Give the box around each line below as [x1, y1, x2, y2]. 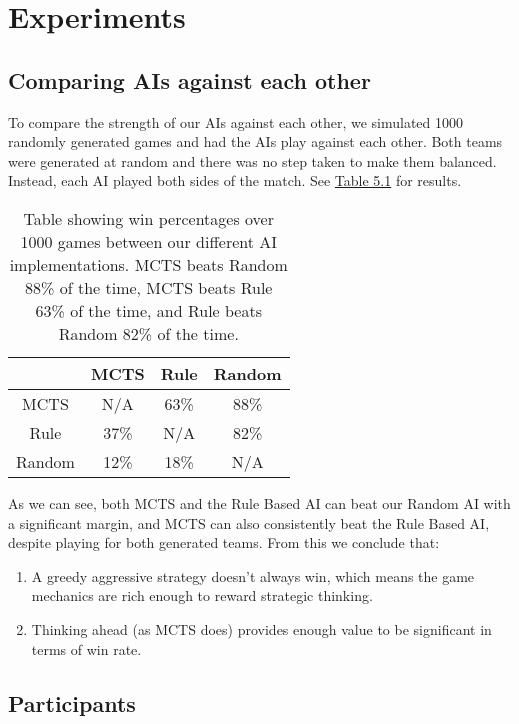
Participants [8, 687, 136, 718]
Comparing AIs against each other [8, 64, 371, 95]
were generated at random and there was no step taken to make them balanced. [8, 150, 497, 171]
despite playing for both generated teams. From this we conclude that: [8, 532, 440, 553]
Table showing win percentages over [23, 206, 274, 230]
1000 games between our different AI [20, 229, 278, 253]
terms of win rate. [31, 638, 142, 659]
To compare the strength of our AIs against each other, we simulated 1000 [8, 111, 464, 132]
